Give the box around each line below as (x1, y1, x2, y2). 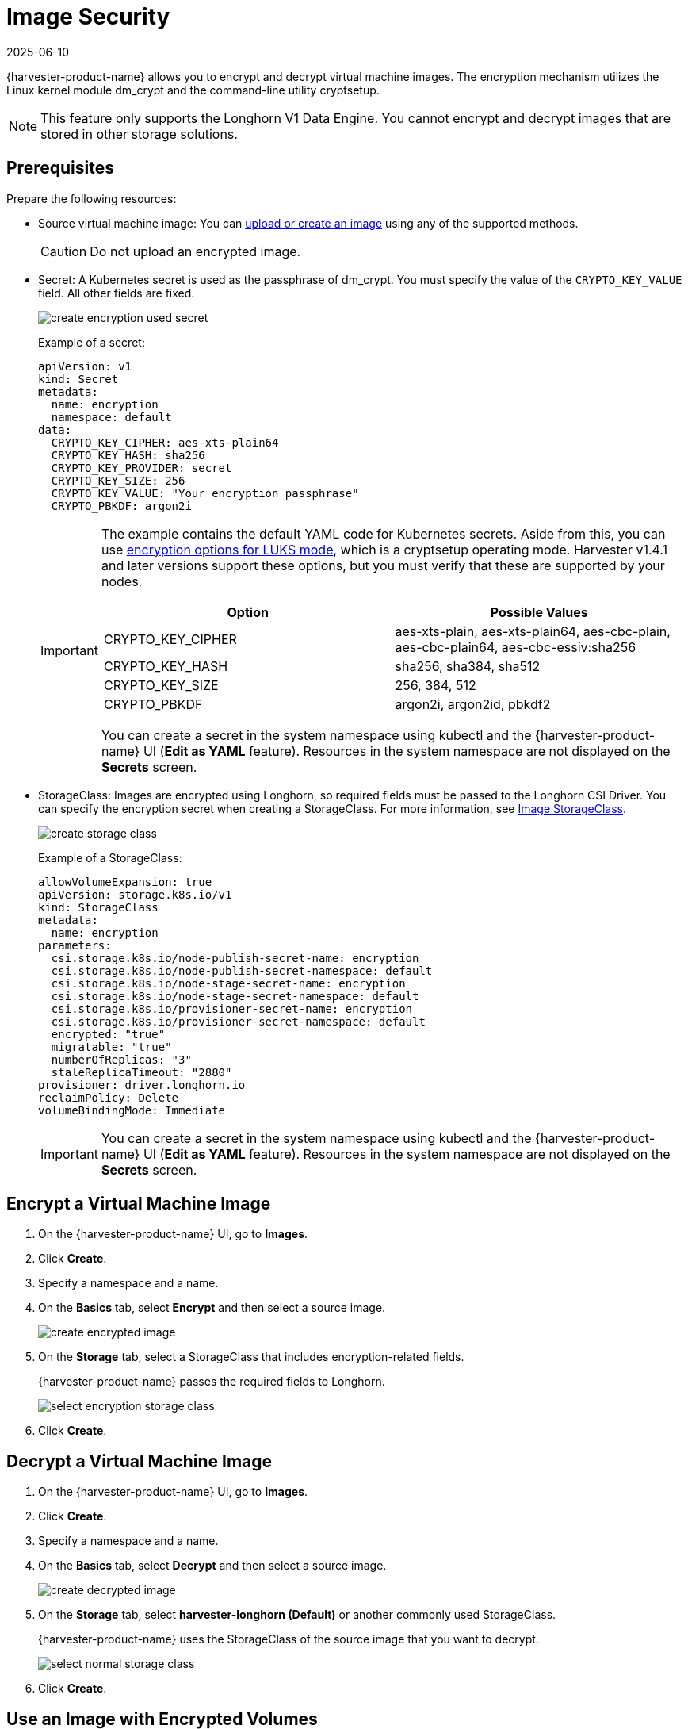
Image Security (6, 3, 170, 30)
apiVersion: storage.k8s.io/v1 (38, 888, 232, 901)
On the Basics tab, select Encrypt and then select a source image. (38, 1301, 386, 1315)
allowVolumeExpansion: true (38, 875, 212, 888)
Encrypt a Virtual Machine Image (6, 1194, 271, 1214)
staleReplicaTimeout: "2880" (51, 1065, 232, 1079)
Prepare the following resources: (6, 191, 177, 205)
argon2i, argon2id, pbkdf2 (395, 696, 551, 712)
